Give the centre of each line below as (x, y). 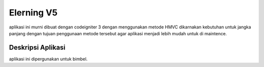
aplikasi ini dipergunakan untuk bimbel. (48, 59)
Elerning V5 (33, 13)
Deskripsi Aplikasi (37, 47)
